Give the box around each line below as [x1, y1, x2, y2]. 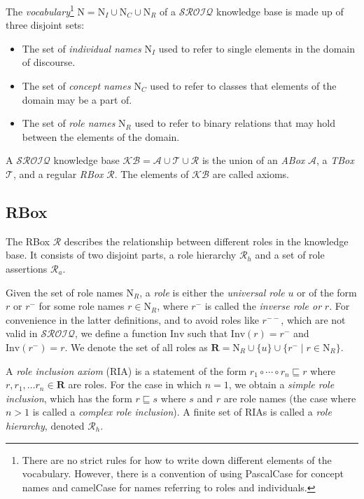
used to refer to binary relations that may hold [134, 116, 335, 130]
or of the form [297, 285, 357, 299]
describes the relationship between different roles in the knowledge [64, 233, 349, 248]
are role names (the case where [223, 390, 356, 405]
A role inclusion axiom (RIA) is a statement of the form [6, 363, 247, 378]
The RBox [6, 233, 50, 248]
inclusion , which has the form [6, 390, 132, 405]
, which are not [281, 312, 346, 327]
